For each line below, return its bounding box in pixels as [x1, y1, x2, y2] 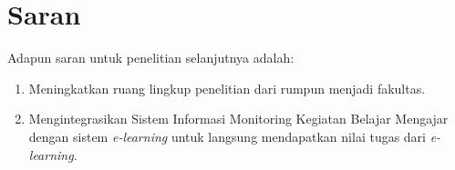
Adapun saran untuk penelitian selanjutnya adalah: [7, 48, 295, 67]
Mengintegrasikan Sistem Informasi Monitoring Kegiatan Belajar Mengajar [28, 109, 449, 128]
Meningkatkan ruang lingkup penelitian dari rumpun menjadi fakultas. [28, 78, 426, 97]
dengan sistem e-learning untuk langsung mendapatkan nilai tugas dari [28, 126, 427, 145]
